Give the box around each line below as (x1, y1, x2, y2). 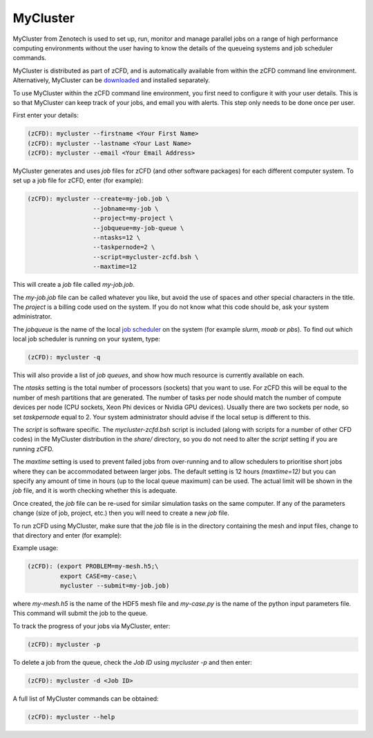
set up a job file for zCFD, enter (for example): (12, 176, 144, 184)
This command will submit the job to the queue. (12, 609, 149, 618)
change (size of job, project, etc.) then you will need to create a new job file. (12, 509, 229, 518)
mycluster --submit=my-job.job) (59, 582, 170, 590)
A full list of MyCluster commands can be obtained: (12, 694, 159, 703)
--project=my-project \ (93, 214, 173, 223)
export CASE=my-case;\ (59, 572, 137, 580)
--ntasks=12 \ (93, 234, 141, 241)
